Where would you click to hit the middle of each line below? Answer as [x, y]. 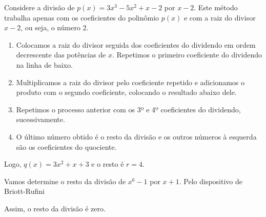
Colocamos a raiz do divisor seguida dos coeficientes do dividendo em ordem [136, 44]
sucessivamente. [40, 119]
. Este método [216, 7]
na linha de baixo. [44, 64]
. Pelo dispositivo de [211, 181]
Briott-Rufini [25, 191]
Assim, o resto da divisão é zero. [55, 208]
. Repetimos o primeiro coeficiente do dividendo [187, 55]
